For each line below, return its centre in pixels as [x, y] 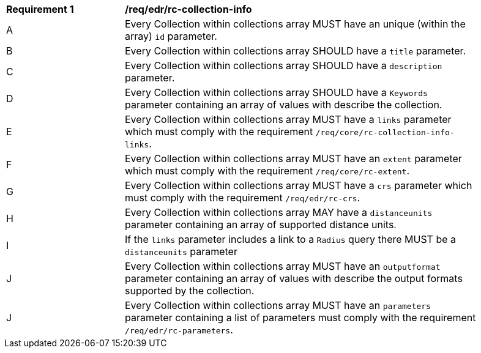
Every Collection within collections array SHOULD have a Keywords [276, 92]
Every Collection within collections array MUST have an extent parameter [293, 158]
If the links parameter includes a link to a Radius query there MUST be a [291, 239]
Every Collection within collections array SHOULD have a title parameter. [296, 51]
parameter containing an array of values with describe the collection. [284, 105]
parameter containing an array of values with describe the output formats [294, 278]
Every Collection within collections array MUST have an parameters [278, 305]
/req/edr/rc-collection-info [188, 9]
